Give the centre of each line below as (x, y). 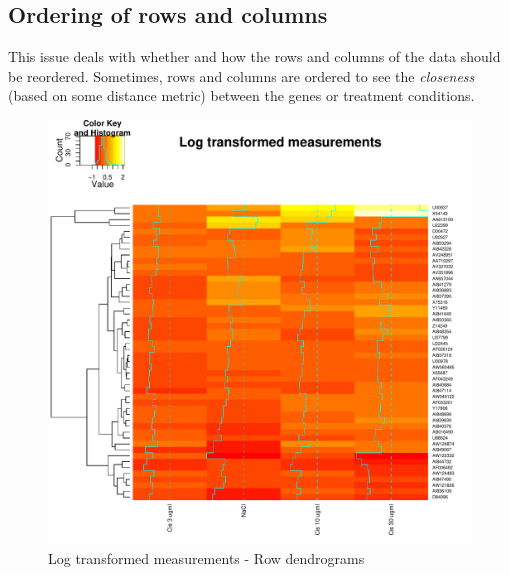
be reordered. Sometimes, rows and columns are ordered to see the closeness (241, 75)
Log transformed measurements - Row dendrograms (206, 557)
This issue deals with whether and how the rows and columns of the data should (254, 56)
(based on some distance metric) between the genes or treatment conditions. (241, 95)
